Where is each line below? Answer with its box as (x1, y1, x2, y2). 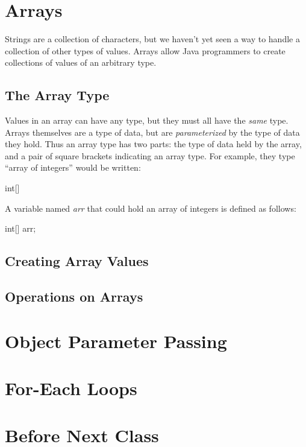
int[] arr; (5, 222, 36, 235)
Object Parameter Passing (5, 328, 227, 353)
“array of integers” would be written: (5, 161, 141, 174)
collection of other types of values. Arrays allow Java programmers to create (5, 44, 286, 57)
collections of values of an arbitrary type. (5, 56, 157, 69)
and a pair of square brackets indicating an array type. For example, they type (5, 149, 295, 162)
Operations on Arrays (5, 287, 143, 306)
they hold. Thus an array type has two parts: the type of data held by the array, (5, 138, 302, 150)
